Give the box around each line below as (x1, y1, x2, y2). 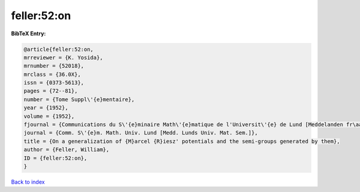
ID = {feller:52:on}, (23, 154, 88, 161)
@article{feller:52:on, (23, 45, 94, 53)
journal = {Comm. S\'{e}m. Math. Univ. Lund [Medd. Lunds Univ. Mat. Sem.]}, (23, 129, 258, 136)
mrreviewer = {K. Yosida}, (23, 54, 103, 61)
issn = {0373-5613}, (23, 80, 84, 86)
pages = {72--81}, (23, 87, 78, 95)
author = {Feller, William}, (23, 147, 110, 153)
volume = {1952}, (23, 112, 75, 120)
